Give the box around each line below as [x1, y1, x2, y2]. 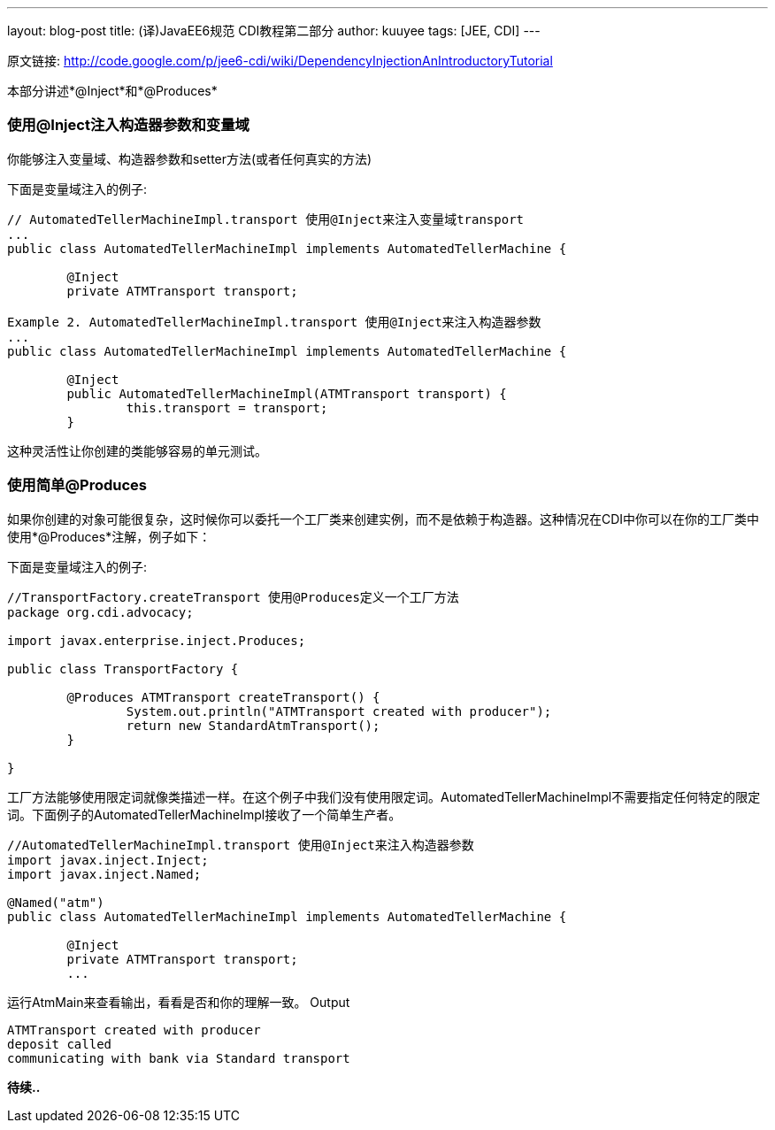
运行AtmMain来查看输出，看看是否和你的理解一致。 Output [7, 994, 350, 1010]
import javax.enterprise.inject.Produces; [7, 633, 306, 648]
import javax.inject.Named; [7, 866, 202, 881]
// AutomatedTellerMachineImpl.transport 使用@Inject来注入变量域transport [7, 211, 525, 227]
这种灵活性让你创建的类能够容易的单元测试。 [7, 442, 267, 458]
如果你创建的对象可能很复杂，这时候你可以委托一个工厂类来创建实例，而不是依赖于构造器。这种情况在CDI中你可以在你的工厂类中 [7, 511, 760, 527]
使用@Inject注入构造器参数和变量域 [7, 116, 249, 135]
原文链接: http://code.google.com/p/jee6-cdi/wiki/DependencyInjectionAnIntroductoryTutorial [7, 53, 553, 68]
